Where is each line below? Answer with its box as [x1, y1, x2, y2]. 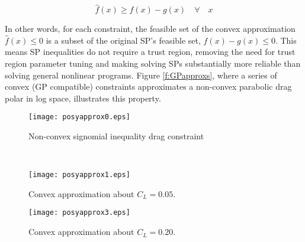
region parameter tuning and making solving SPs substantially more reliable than [5, 57, 301, 69]
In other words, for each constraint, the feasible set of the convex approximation [5, 22, 296, 35]
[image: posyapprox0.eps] [28, 113, 130, 122]
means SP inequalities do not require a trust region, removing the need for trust [5, 45, 296, 58]
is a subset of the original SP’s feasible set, [46, 34, 201, 46]
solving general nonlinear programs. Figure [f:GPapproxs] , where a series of [5, 68, 277, 81]
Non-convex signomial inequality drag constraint [28, 130, 204, 142]
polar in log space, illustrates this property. [5, 91, 161, 104]
